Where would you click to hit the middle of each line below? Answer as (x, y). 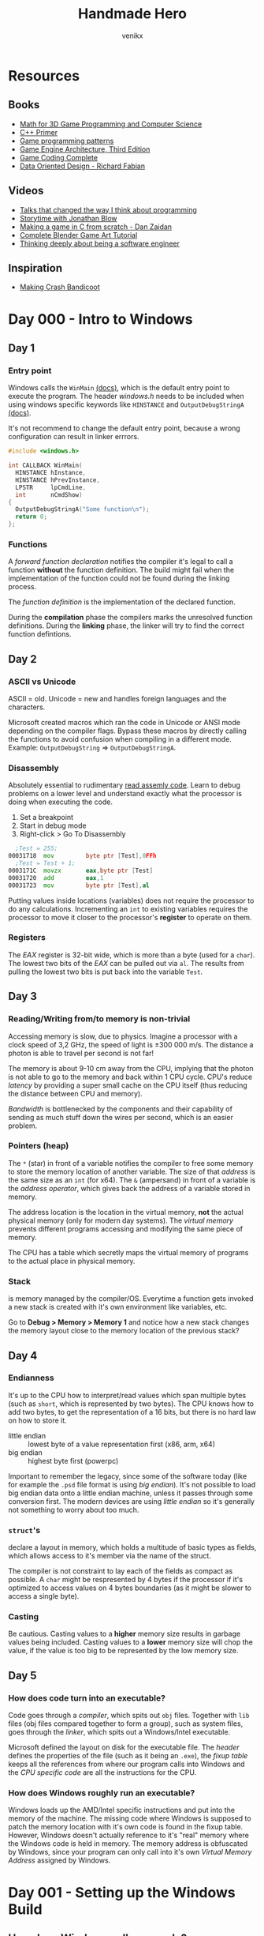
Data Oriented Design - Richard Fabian (82, 166)
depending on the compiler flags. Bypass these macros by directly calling (127, 731)
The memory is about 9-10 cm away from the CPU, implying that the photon (131, 1068)
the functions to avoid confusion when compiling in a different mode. (120, 739)
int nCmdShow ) (49, 494)
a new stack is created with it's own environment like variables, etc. (117, 1307)
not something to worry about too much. (74, 1509)
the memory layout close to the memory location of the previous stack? (124, 1331)
